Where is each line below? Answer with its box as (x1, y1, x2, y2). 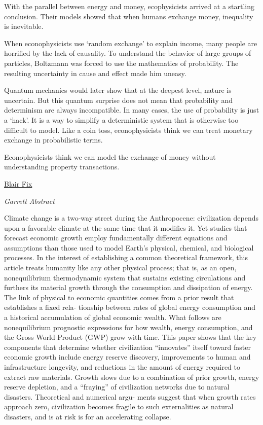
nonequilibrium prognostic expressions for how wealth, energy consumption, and (4, 322, 253, 332)
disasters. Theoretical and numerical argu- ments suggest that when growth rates (4, 391, 256, 402)
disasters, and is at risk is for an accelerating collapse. (4, 411, 171, 421)
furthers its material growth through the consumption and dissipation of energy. (4, 282, 253, 293)
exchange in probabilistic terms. (4, 134, 103, 145)
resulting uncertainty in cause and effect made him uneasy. (4, 67, 186, 78)
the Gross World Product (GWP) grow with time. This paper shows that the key (4, 332, 257, 342)
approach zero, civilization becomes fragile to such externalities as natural (4, 401, 234, 412)
